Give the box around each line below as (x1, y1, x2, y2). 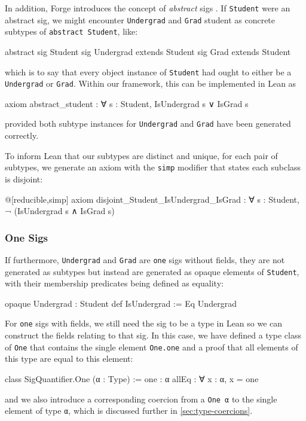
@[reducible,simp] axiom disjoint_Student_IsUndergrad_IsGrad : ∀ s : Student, (5, 193, 299, 205)
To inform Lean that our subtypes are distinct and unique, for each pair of (5, 149, 278, 161)
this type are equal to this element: (5, 352, 133, 365)
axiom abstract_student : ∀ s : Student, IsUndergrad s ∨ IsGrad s (5, 97, 249, 109)
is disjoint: (5, 172, 43, 185)
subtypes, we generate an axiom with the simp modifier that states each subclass (5, 161, 301, 173)
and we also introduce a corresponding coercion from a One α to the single (5, 392, 277, 405)
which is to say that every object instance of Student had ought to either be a (5, 65, 292, 78)
